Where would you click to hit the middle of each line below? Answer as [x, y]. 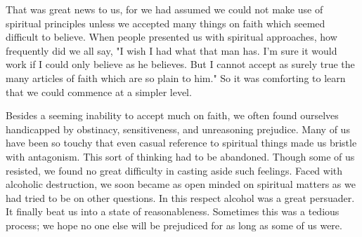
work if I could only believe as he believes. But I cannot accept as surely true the [180, 64]
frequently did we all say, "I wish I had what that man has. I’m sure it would [172, 50]
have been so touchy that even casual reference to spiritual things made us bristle [181, 143]
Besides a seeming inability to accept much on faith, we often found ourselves [172, 115]
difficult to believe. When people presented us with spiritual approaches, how [172, 37]
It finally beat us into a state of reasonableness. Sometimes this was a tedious [173, 211]
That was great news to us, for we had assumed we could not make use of [164, 9]
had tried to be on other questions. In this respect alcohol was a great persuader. [180, 197]
